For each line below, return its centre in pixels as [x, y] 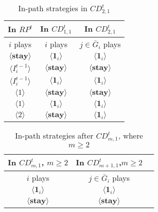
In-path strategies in [53, 8]
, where [131, 135]
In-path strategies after [54, 135]
